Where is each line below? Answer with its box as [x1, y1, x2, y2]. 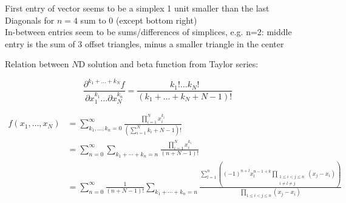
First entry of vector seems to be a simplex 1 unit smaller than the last [5, 2, 270, 14]
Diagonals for [5, 13, 55, 26]
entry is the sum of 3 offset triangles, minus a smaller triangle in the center [5, 37, 284, 50]
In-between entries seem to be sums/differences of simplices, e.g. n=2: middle [5, 25, 292, 38]
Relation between [5, 58, 69, 70]
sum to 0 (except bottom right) [80, 13, 197, 26]
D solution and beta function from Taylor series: [78, 58, 259, 70]
